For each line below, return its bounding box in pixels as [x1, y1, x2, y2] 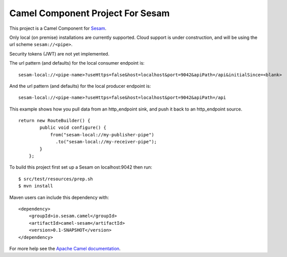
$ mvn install [18, 183, 53, 189]
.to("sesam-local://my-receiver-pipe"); [56, 139, 157, 145]
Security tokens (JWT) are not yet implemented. [9, 50, 110, 57]
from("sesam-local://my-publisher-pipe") [50, 132, 154, 137]
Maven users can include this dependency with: [9, 194, 109, 200]
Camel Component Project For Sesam [9, 8, 170, 19]
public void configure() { [39, 125, 107, 131]
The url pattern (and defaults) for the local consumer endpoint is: [9, 60, 145, 66]
